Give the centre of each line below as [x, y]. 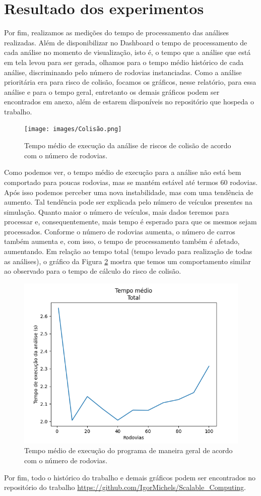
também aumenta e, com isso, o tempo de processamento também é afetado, [122, 241]
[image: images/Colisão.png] [73, 129]
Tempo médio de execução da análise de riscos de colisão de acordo [128, 145]
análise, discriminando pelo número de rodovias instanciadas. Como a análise [123, 72]
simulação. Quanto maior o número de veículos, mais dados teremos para [117, 211]
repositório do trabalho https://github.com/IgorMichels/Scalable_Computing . [125, 487]
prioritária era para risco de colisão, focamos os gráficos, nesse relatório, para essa [130, 82]
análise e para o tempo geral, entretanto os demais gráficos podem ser [112, 91]
